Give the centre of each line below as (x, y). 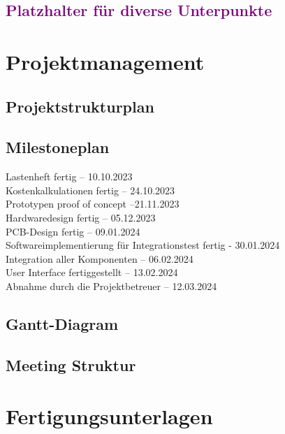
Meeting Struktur (71, 364)
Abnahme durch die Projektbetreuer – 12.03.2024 (111, 285)
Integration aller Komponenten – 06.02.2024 (100, 258)
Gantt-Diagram (62, 323)
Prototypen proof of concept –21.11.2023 (93, 204)
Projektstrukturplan (80, 106)
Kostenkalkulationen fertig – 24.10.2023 (90, 190)
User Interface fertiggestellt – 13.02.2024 (92, 272)
